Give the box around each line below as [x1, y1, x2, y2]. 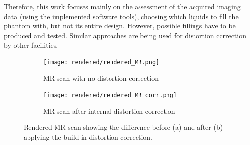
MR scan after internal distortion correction [43, 105, 175, 116]
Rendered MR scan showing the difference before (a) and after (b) [24, 122, 223, 132]
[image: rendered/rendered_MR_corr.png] [43, 92, 177, 99]
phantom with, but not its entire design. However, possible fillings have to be [4, 21, 236, 31]
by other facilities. [4, 40, 58, 50]
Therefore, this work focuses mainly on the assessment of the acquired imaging [4, 1, 241, 11]
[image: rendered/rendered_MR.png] [43, 58, 160, 66]
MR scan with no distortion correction [43, 72, 159, 83]
